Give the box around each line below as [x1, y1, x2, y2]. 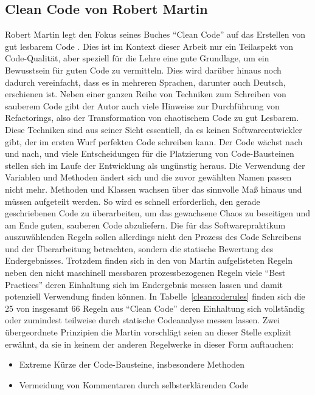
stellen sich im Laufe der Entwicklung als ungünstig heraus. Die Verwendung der [5, 159, 305, 171]
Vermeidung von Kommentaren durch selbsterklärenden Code [19, 378, 249, 391]
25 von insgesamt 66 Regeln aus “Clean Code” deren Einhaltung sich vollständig [5, 301, 305, 314]
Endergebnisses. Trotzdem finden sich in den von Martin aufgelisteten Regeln [5, 254, 293, 267]
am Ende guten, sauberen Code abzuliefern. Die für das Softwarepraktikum [5, 218, 286, 231]
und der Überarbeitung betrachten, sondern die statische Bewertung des [5, 242, 274, 255]
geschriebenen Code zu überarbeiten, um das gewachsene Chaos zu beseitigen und [5, 207, 311, 219]
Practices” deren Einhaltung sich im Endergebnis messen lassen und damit [5, 278, 283, 290]
